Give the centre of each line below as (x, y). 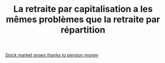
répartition (83, 30)
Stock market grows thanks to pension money (52, 55)
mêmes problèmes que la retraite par (83, 19)
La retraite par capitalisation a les (83, 9)
